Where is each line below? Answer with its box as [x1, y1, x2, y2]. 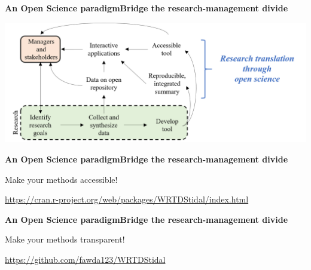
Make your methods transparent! [5, 233, 125, 246]
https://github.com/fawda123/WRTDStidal [5, 253, 166, 265]
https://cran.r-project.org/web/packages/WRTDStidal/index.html [5, 193, 249, 205]
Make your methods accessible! [5, 173, 118, 185]
